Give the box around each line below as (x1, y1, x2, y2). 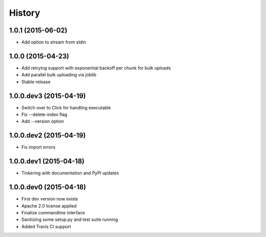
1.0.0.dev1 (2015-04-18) (9, 157, 85, 166)
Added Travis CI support (21, 223, 71, 229)
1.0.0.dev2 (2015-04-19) (9, 131, 86, 140)
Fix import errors (21, 144, 56, 150)
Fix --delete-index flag (21, 111, 67, 118)
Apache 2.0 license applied (21, 203, 77, 209)
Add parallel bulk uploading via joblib (21, 72, 97, 78)
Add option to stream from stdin (21, 39, 86, 45)
